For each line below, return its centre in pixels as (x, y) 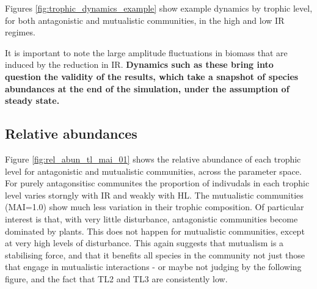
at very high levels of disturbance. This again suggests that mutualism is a (144, 243)
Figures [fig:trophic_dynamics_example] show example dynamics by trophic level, (159, 8)
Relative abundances (71, 134)
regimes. (20, 32)
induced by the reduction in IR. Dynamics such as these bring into (139, 64)
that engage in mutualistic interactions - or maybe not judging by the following (153, 267)
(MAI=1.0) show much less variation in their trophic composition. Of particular (155, 207)
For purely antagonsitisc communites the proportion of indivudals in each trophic (157, 183)
